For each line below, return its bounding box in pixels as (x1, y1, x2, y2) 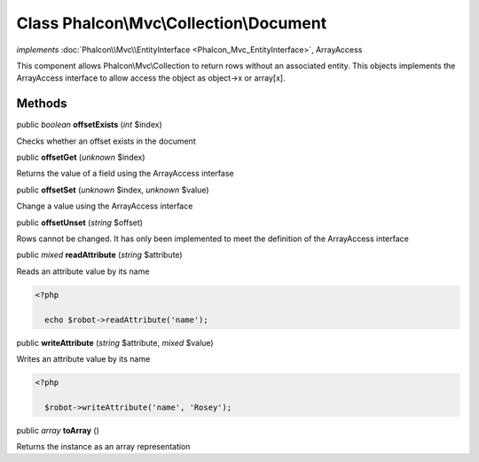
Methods (16, 96, 67, 111)
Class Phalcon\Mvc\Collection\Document (16, 13, 327, 33)
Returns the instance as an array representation (16, 442, 191, 452)
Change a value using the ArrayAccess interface (16, 200, 193, 212)
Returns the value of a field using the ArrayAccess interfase (16, 168, 234, 179)
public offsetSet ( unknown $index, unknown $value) (16, 184, 209, 195)
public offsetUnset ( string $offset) (16, 217, 144, 228)
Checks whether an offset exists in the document (16, 136, 196, 146)
